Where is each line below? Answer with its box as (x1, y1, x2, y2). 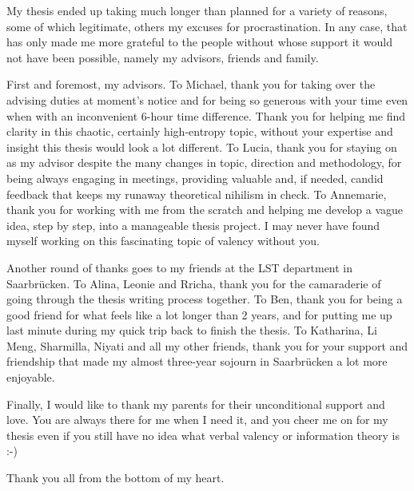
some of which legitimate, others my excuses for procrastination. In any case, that (6, 18, 408, 34)
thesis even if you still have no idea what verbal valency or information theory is (6, 426, 400, 443)
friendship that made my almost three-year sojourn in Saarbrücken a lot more (6, 353, 388, 370)
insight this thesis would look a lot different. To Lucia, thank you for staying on (6, 138, 397, 155)
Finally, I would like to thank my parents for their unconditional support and (6, 395, 385, 412)
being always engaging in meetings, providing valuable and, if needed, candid (6, 169, 384, 186)
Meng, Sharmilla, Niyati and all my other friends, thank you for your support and (6, 337, 408, 354)
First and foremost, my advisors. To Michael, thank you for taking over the (6, 76, 376, 93)
